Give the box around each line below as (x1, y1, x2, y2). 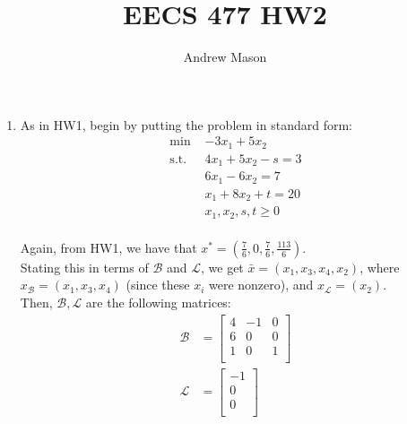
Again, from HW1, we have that (20, 238, 197, 256)
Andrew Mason (183, 48, 267, 66)
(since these (126, 275, 190, 294)
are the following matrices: (85, 292, 231, 311)
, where (359, 257, 400, 276)
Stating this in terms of (20, 257, 149, 276)
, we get (200, 257, 244, 276)
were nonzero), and (209, 275, 314, 294)
